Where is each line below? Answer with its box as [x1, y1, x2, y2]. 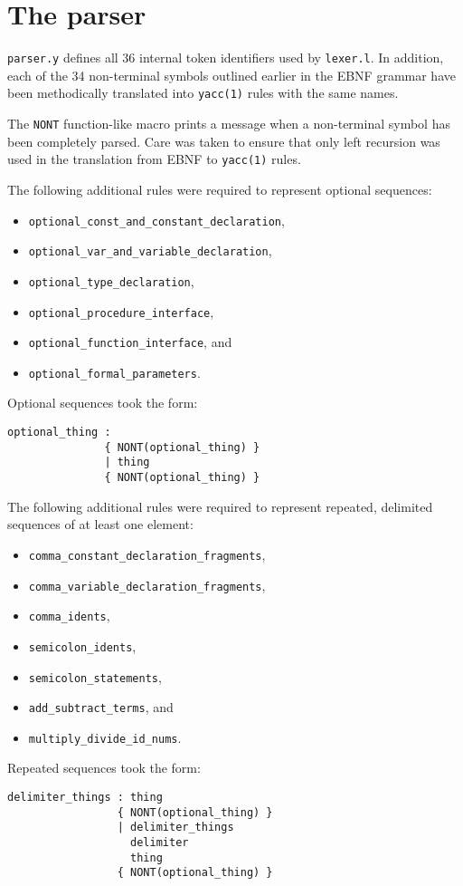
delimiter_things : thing [7, 791, 163, 804]
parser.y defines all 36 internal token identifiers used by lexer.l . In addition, [7, 48, 444, 67]
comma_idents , [28, 606, 110, 625]
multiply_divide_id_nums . [28, 727, 182, 746]
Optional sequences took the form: [7, 393, 198, 412]
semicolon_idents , [28, 636, 137, 655]
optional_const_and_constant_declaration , [28, 210, 285, 229]
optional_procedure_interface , [28, 302, 214, 321]
